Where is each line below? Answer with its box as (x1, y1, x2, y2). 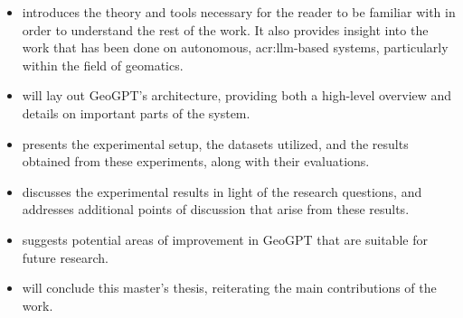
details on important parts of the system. (22, 103, 250, 122)
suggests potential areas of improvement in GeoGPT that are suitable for (22, 229, 428, 248)
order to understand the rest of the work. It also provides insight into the (22, 20, 429, 39)
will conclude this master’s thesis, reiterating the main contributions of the (22, 278, 437, 297)
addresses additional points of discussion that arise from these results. (22, 200, 410, 219)
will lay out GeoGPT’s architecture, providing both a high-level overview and (22, 86, 452, 105)
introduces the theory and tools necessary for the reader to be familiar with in (22, 3, 456, 21)
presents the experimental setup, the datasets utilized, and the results (22, 134, 409, 153)
